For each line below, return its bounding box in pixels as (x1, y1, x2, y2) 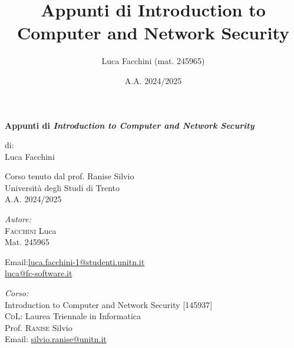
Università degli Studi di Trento (5, 181, 120, 193)
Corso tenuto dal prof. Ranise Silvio (5, 170, 134, 182)
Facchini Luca (5, 224, 57, 236)
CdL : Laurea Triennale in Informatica (5, 310, 141, 322)
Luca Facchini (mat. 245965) (101, 55, 205, 67)
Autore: (5, 213, 31, 225)
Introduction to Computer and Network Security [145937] (5, 298, 213, 310)
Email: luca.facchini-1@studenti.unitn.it (5, 255, 145, 267)
